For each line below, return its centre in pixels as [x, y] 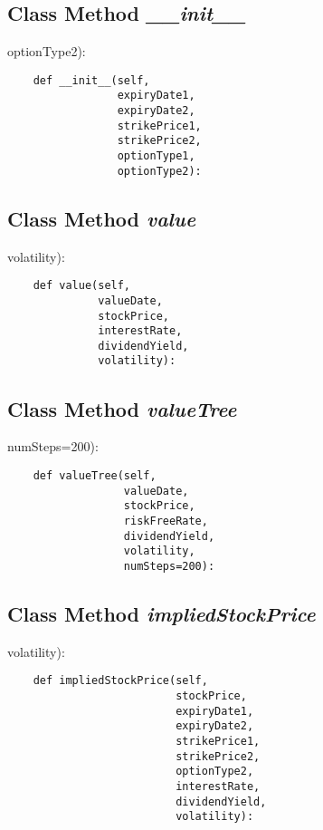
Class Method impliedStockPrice [161, 613]
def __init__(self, [91, 80]
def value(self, [82, 286]
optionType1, [156, 156]
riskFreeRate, [166, 521]
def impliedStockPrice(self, [120, 681]
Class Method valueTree [122, 408]
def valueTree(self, [95, 475]
